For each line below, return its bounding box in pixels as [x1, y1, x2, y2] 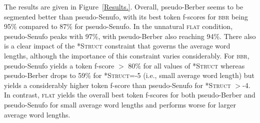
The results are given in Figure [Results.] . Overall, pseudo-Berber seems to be [4, 1, 243, 11]
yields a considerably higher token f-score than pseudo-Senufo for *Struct [4, 79, 231, 90]
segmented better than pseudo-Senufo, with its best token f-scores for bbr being [4, 11, 248, 21]
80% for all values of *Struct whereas [128, 60, 245, 70]
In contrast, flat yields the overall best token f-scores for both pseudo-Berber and [4, 89, 255, 100]
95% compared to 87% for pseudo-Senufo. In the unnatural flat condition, [4, 21, 233, 31]
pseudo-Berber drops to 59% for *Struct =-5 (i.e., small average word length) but [4, 70, 254, 80]
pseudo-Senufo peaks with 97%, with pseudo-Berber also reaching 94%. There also [4, 30, 256, 41]
